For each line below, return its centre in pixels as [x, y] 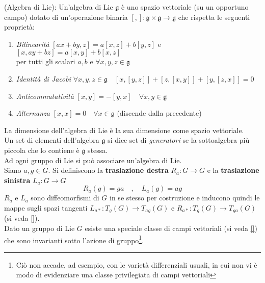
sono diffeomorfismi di [65, 198]
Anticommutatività [45, 96]
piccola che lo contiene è [42, 150]
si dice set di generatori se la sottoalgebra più [179, 140]
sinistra [17, 180]
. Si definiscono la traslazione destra [108, 170]
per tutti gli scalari [46, 61]
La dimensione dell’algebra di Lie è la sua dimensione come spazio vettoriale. [124, 130]
